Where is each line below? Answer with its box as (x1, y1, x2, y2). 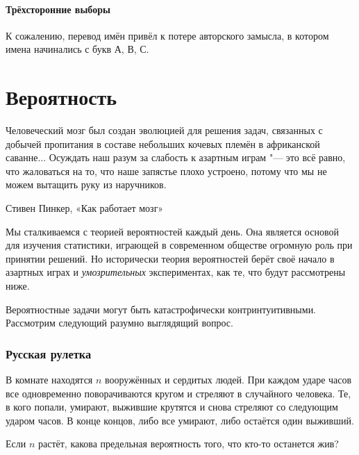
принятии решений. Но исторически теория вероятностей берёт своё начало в (6, 251, 335, 265)
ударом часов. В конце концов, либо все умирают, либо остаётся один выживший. (6, 413, 354, 427)
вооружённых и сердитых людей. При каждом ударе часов (105, 372, 352, 387)
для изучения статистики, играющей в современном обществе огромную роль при (6, 238, 353, 252)
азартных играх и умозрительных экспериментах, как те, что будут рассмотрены (6, 265, 346, 279)
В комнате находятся (6, 372, 93, 387)
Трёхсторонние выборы (6, 1, 110, 16)
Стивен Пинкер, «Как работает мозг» (6, 201, 164, 215)
